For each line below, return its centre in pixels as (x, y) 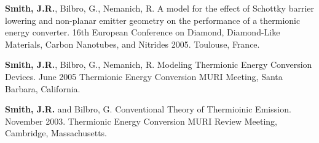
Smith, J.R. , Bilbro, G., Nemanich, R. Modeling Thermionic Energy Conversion (159, 64)
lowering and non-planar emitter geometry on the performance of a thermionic (153, 20)
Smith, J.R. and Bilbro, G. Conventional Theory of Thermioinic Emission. (148, 109)
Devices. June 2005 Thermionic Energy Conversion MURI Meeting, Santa (144, 76)
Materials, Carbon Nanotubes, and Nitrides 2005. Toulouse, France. (132, 44)
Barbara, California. (43, 88)
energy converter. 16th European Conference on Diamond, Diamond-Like (143, 32)
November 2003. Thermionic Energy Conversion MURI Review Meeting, (141, 121)
